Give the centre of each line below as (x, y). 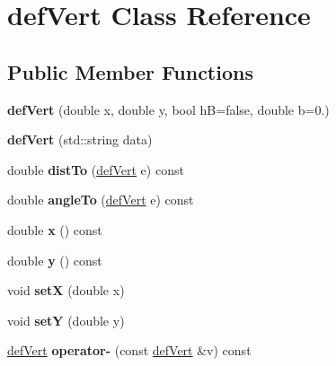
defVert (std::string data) (80, 139)
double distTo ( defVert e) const (96, 169)
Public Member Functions (130, 71)
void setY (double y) (66, 320)
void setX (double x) (66, 290)
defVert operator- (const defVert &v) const (129, 350)
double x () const (55, 229)
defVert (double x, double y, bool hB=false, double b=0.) (168, 109)
